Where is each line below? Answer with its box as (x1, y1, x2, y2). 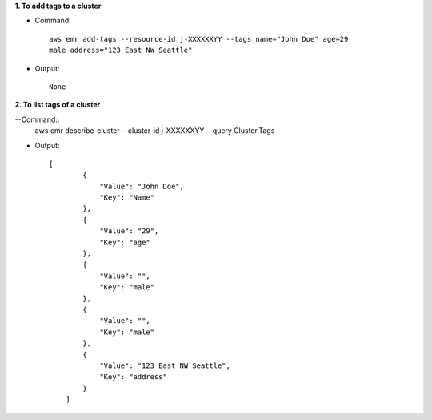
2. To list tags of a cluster (14, 100, 101, 110)
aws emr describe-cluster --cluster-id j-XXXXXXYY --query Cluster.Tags (34, 126, 275, 135)
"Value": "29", (99, 227, 159, 236)
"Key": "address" (99, 373, 168, 382)
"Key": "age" (99, 237, 151, 247)
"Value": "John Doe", (99, 181, 184, 191)
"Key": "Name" (99, 193, 155, 202)
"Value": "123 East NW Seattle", (99, 361, 231, 370)
